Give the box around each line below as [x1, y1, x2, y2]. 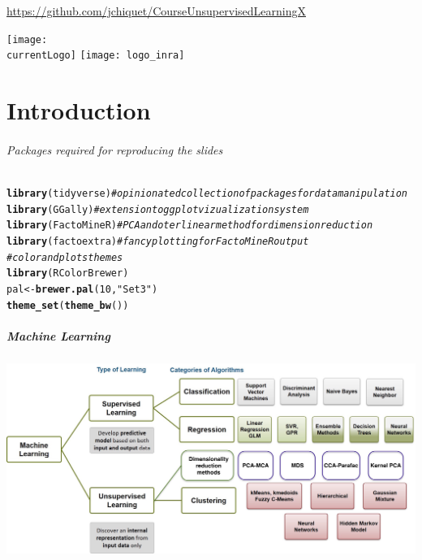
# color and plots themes [6, 251, 123, 263]
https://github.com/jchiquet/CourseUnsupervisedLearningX [6, 2, 306, 19]
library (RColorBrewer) [6, 267, 129, 280]
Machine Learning [6, 327, 110, 344]
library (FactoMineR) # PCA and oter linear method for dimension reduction [6, 219, 373, 232]
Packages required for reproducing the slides [6, 141, 223, 158]
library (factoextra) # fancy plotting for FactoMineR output [6, 236, 309, 248]
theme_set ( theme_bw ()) [6, 299, 129, 311]
